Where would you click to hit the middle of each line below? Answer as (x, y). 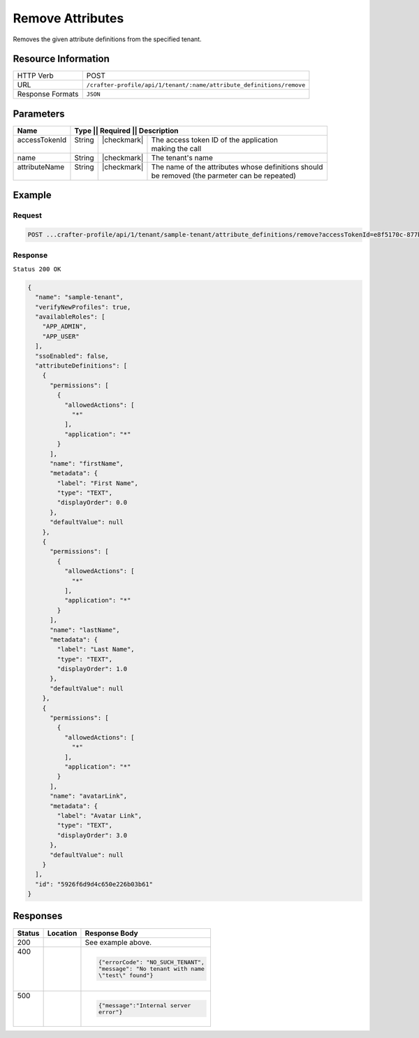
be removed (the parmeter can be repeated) (224, 175)
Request (27, 215)
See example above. (118, 942)
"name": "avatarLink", (89, 796)
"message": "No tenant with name (152, 969)
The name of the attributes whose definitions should (237, 166)
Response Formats (48, 94)
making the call (176, 148)
